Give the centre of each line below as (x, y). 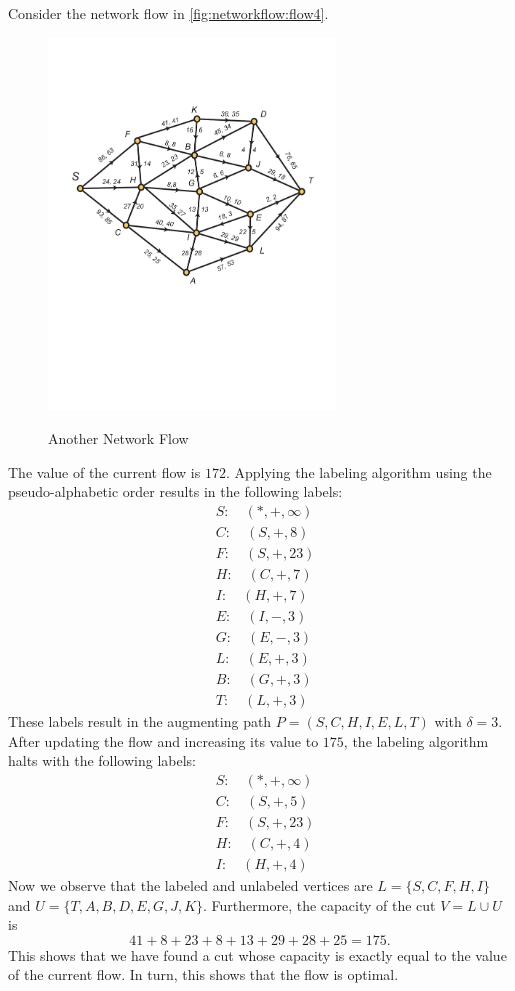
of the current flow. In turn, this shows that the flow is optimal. (203, 974)
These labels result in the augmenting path (140, 721)
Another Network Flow (118, 438)
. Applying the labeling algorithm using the (358, 471)
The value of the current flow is (104, 471)
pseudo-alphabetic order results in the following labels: (175, 491)
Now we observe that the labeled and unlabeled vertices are (190, 885)
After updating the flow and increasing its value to (163, 740)
